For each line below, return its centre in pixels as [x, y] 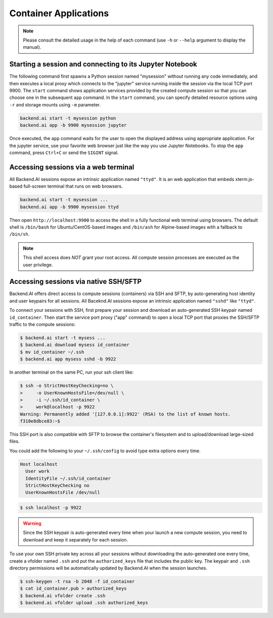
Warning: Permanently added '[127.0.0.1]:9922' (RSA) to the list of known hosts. [125, 414]
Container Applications [59, 13]
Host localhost [39, 464]
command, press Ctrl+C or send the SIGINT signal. [64, 153]
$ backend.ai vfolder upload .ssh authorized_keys [84, 603]
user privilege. [38, 265]
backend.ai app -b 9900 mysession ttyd [69, 207]
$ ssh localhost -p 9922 [51, 507]
